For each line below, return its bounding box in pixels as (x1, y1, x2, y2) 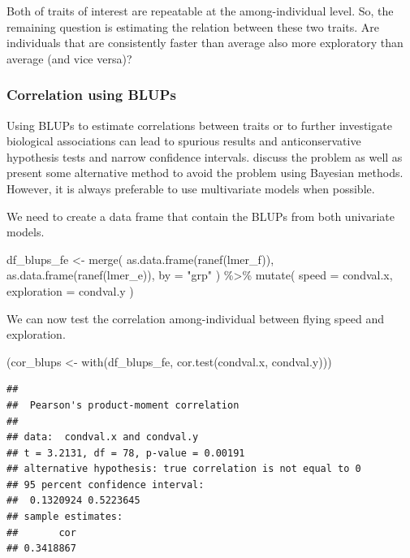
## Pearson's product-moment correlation (6, 399, 240, 411)
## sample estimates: (6, 511, 123, 523)
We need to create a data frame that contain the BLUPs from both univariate (6, 207, 395, 224)
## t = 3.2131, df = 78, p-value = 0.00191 (6, 447, 245, 459)
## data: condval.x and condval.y (6, 431, 199, 443)
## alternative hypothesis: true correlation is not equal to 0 (6, 463, 361, 475)
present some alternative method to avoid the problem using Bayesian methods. (6, 164, 404, 181)
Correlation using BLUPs (6, 84, 176, 105)
